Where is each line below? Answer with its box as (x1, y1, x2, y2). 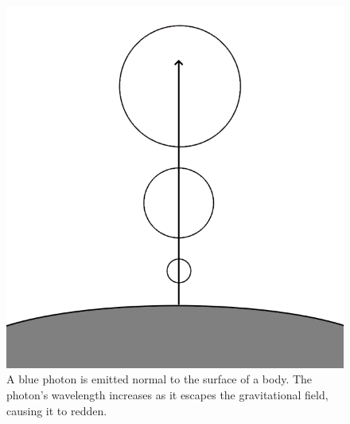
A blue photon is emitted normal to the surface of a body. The (6, 371, 313, 387)
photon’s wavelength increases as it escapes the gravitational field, (6, 387, 329, 403)
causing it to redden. (6, 402, 107, 418)
